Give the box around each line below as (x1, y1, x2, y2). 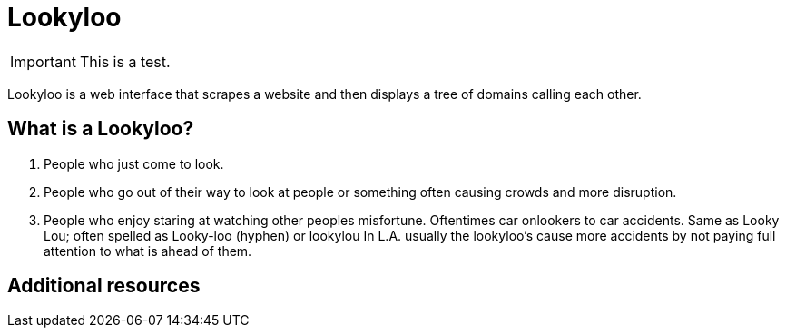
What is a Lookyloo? (7, 117, 194, 141)
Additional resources (7, 274, 201, 298)
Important (10, 52, 76, 71)
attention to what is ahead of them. (44, 242, 252, 259)
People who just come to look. (44, 155, 224, 172)
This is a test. (79, 52, 171, 71)
